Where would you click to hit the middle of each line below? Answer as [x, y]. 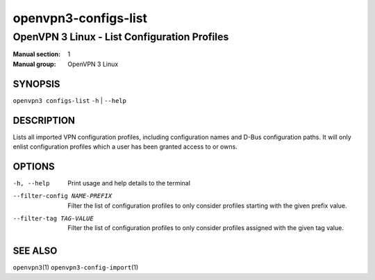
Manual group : [34, 64]
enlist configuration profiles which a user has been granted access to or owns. [125, 147]
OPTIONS [34, 166]
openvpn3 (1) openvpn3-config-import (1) [76, 267]
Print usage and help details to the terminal [129, 183]
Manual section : [37, 54]
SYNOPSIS [36, 84]
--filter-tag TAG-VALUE [53, 219]
